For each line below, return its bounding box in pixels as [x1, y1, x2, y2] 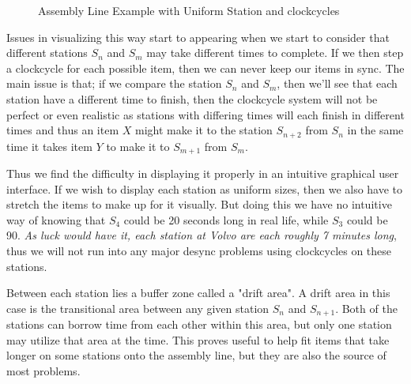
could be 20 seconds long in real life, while [123, 211, 329, 228]
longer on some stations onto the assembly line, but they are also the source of [6, 347, 386, 363]
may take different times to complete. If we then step [146, 44, 404, 61]
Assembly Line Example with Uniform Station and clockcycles [38, 2, 340, 18]
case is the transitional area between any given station [6, 299, 270, 316]
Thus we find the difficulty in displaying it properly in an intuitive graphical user [6, 165, 399, 182]
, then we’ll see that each [277, 75, 398, 92]
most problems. [6, 363, 81, 379]
